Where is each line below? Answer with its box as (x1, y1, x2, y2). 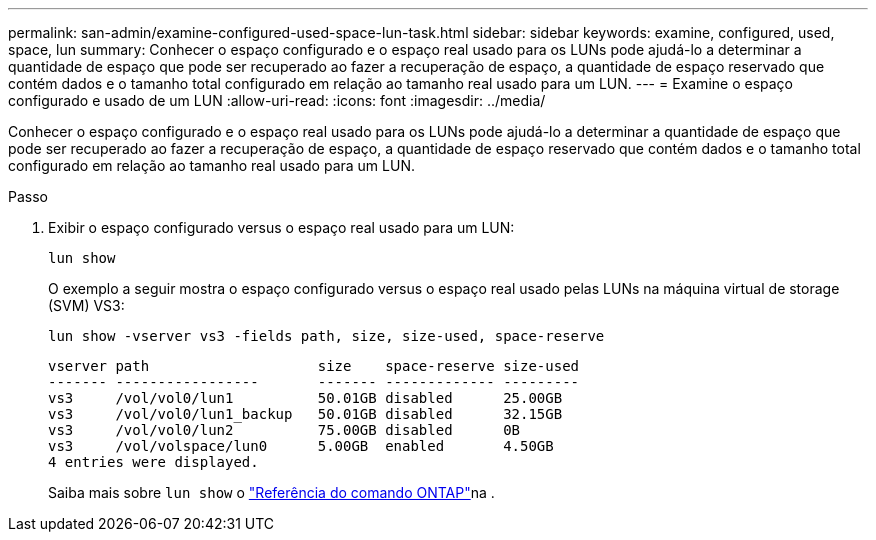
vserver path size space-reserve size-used (48, 358, 580, 374)
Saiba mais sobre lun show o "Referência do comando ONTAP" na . (48, 484, 495, 501)
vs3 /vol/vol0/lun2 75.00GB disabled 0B (48, 422, 521, 438)
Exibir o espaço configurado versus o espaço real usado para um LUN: (48, 219, 515, 236)
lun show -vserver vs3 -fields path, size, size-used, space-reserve (48, 328, 605, 344)
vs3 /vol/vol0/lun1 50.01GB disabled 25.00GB (48, 390, 563, 406)
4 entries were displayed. (48, 454, 259, 470)
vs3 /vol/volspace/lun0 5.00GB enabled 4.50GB (48, 438, 554, 454)
